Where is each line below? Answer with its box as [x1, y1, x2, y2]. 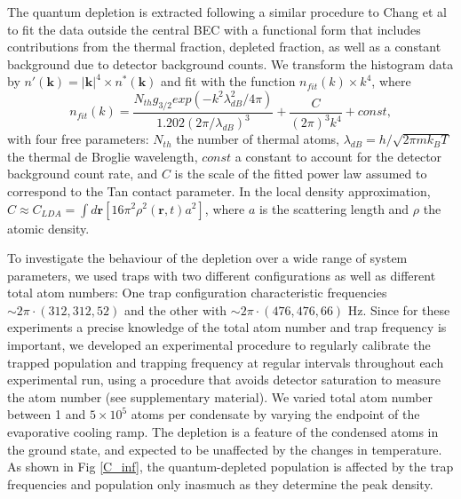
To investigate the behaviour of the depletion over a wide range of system [7, 249, 408, 267]
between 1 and [7, 405, 86, 424]
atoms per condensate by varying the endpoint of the [131, 405, 420, 424]
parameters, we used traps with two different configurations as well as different [7, 265, 436, 284]
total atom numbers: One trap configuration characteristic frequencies [7, 283, 387, 302]
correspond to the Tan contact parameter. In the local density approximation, [7, 181, 431, 200]
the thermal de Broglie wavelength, [7, 147, 198, 165]
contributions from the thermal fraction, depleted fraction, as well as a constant [7, 37, 441, 56]
